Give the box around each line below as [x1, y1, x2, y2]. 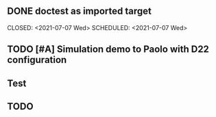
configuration [7, 54, 67, 66]
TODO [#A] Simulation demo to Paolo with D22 [7, 44, 209, 55]
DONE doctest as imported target [7, 5, 152, 17]
